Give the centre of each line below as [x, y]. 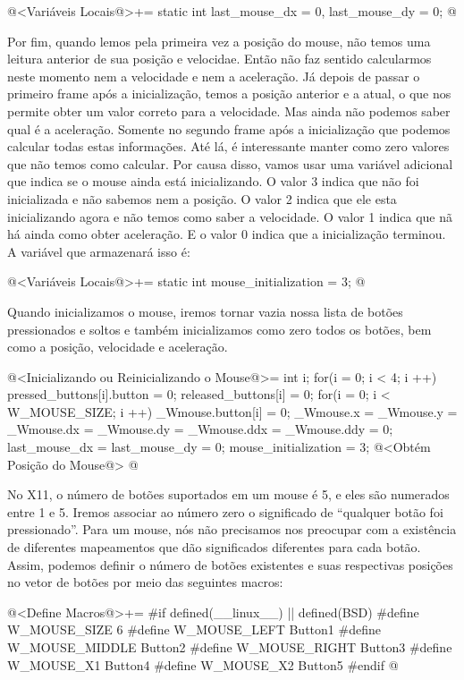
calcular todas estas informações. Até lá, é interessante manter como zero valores [228, 146]
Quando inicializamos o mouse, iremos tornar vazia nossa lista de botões [205, 311]
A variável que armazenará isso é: [99, 251]
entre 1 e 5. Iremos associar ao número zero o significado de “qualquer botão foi [225, 511]
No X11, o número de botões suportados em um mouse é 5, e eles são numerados [228, 494]
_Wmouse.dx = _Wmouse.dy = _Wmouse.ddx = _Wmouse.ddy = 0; [200, 429]
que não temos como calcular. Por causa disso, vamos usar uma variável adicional [230, 163]
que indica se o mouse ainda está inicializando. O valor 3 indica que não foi [213, 181]
